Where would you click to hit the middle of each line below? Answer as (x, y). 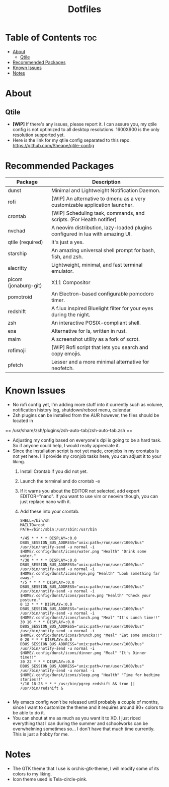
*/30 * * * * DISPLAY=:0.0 (48, 560)
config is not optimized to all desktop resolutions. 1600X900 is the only (86, 129)
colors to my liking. (32, 774)
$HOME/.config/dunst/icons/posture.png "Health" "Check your (85, 595)
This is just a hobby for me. (41, 734)
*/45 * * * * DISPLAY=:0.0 (48, 538)
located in (23, 420)
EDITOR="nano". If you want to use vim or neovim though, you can (89, 496)
